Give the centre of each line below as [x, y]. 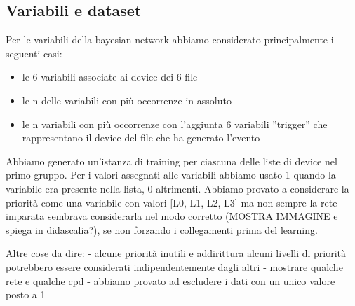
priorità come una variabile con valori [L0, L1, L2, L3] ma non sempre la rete [172, 202]
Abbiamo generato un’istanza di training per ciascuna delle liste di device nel [172, 161]
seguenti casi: [34, 53]
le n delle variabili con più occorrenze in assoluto [127, 100]
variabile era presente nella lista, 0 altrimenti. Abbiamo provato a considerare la [177, 188]
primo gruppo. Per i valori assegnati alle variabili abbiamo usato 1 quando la [171, 175]
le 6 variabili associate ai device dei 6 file [110, 77]
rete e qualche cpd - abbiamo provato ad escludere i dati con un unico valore [170, 280]
